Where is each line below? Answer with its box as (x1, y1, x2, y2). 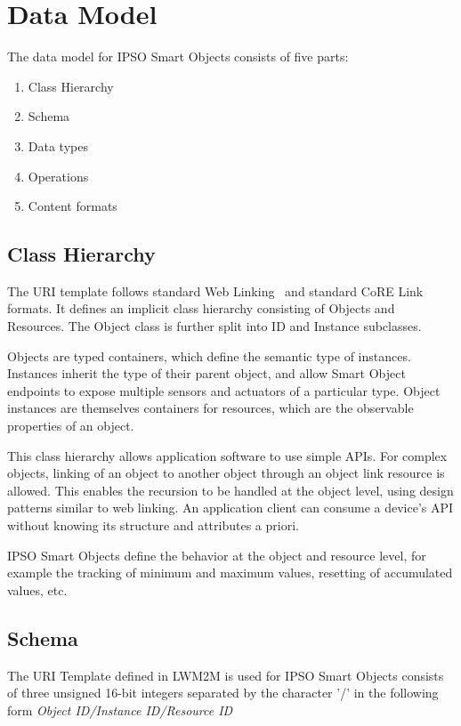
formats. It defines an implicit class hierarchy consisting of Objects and (7, 299, 395, 318)
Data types (28, 136, 88, 155)
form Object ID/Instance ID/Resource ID (7, 700, 233, 719)
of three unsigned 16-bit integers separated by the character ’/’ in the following (7, 683, 439, 702)
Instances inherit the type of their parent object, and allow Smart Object (7, 364, 406, 383)
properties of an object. (7, 416, 134, 435)
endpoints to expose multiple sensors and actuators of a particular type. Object (7, 381, 441, 399)
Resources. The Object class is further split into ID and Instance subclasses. (7, 317, 422, 335)
